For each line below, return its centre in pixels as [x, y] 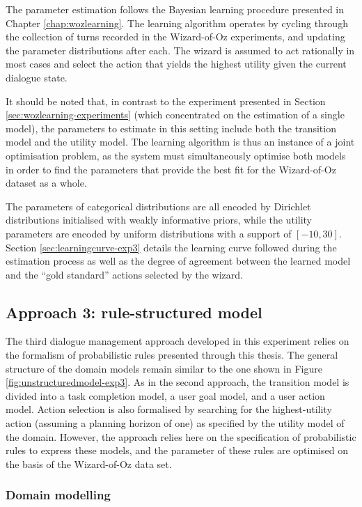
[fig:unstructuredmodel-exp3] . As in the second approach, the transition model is [178, 382]
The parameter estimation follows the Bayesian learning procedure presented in [175, 9]
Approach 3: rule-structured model [134, 312]
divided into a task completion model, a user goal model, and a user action [165, 395]
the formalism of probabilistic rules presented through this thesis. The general [172, 355]
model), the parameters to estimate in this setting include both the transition [171, 128]
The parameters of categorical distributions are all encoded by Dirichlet [158, 206]
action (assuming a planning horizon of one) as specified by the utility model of [175, 423]
